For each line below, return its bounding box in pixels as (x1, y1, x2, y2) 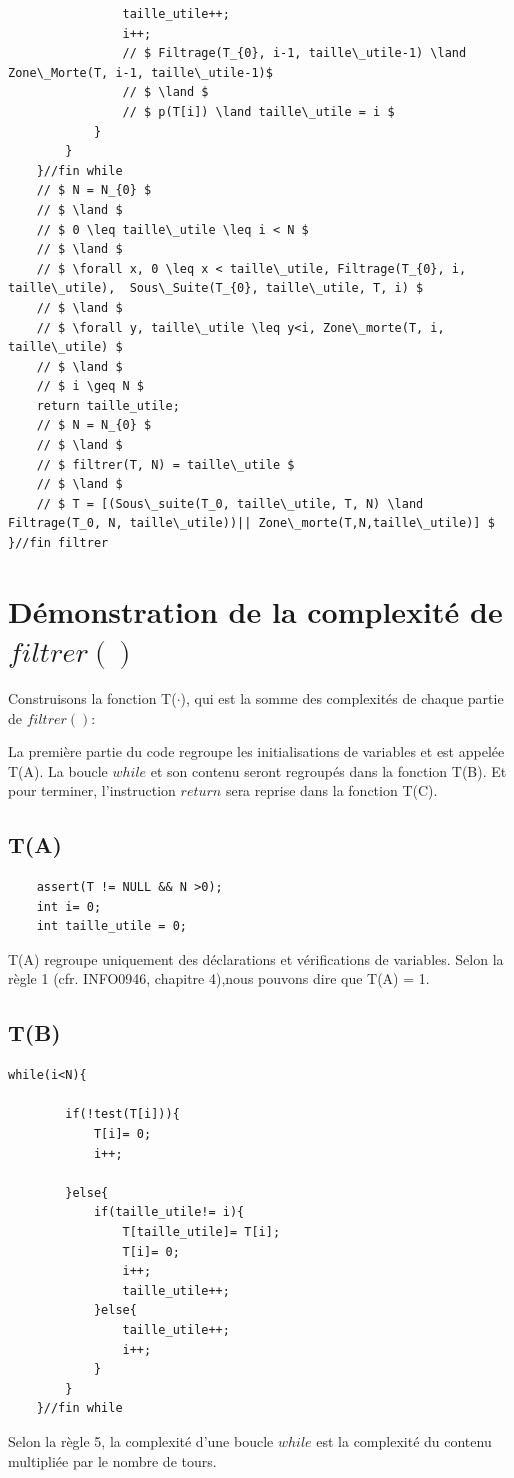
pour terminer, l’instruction (8, 780, 176, 801)
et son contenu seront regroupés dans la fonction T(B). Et (150, 760, 507, 781)
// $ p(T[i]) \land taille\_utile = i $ (122, 104, 395, 119)
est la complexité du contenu (316, 1430, 492, 1451)
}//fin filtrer (8, 536, 109, 551)
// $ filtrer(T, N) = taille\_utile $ (36, 457, 295, 472)
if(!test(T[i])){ (65, 1107, 180, 1122)
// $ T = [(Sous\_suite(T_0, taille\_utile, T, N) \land (36, 496, 424, 511)
